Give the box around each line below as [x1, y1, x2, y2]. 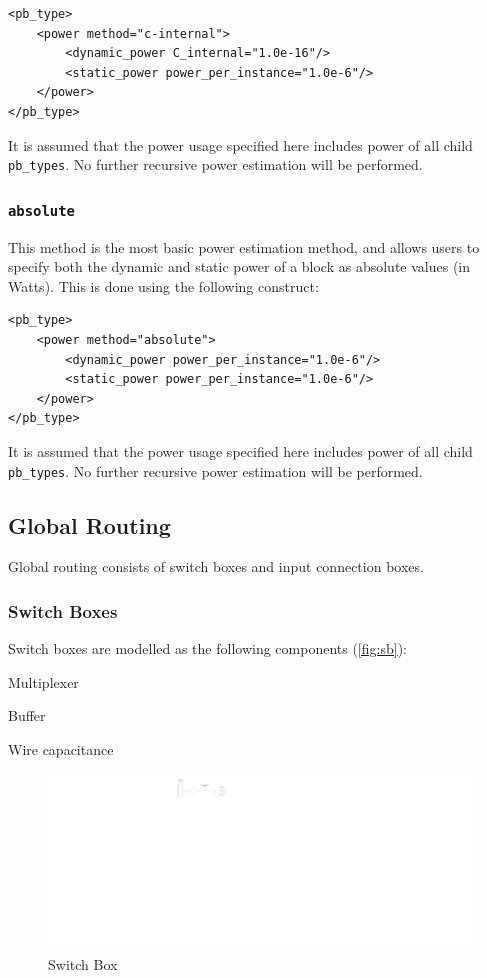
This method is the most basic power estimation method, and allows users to [8, 236, 480, 257]
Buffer [8, 705, 46, 726]
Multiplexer [8, 671, 79, 692]
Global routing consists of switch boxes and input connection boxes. [8, 556, 424, 577]
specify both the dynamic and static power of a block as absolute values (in [8, 256, 471, 277]
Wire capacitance [8, 738, 114, 759]
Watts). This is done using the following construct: [8, 275, 319, 296]
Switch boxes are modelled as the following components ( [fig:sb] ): [8, 638, 407, 659]
